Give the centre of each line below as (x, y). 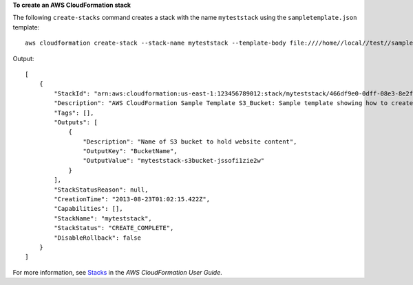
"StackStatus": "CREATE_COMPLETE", (114, 228)
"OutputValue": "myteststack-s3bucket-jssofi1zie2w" (174, 161)
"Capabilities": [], (88, 209)
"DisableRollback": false (97, 238)
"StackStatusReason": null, (101, 190)
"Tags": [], (74, 113)
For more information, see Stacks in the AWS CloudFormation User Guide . (118, 272)
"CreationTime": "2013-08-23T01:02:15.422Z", (132, 199)
